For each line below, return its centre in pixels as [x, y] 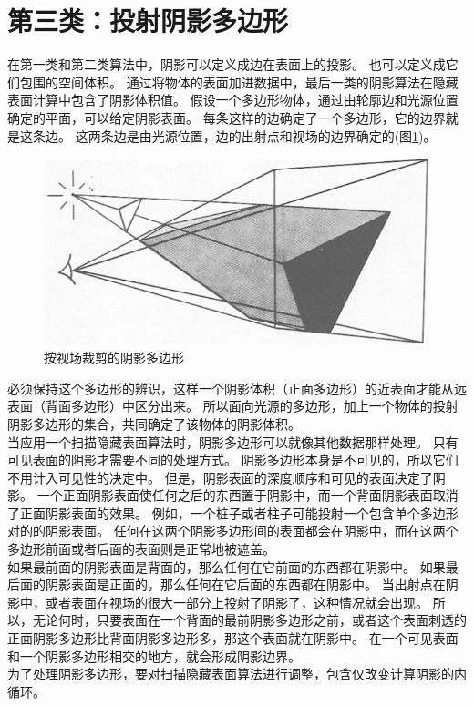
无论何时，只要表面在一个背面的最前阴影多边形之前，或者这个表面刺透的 [249, 620]
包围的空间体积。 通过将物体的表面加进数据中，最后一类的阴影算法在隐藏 [239, 82]
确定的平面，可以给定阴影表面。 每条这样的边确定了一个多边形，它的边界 [227, 117]
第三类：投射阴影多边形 [148, 20]
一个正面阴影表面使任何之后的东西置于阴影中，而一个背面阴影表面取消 [247, 495]
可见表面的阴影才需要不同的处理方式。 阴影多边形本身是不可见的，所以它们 [233, 460]
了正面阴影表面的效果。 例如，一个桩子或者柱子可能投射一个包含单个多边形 [233, 512]
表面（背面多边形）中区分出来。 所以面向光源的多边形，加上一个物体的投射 [233, 406]
